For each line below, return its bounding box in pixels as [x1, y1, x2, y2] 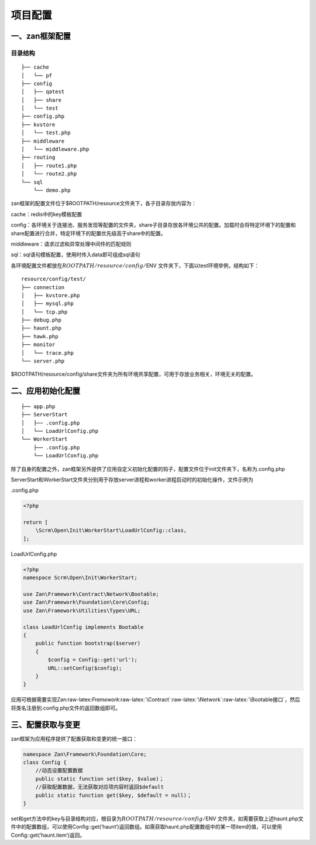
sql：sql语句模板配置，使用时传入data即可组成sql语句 [11, 251, 140, 258]
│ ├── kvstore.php [21, 292, 80, 298]
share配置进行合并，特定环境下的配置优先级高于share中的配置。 [11, 229, 166, 237]
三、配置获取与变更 [11, 720, 80, 729]
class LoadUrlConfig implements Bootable [23, 623, 144, 630]
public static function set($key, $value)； [35, 775, 164, 782]
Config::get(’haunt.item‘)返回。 [11, 832, 85, 839]
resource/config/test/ [21, 276, 87, 283]
